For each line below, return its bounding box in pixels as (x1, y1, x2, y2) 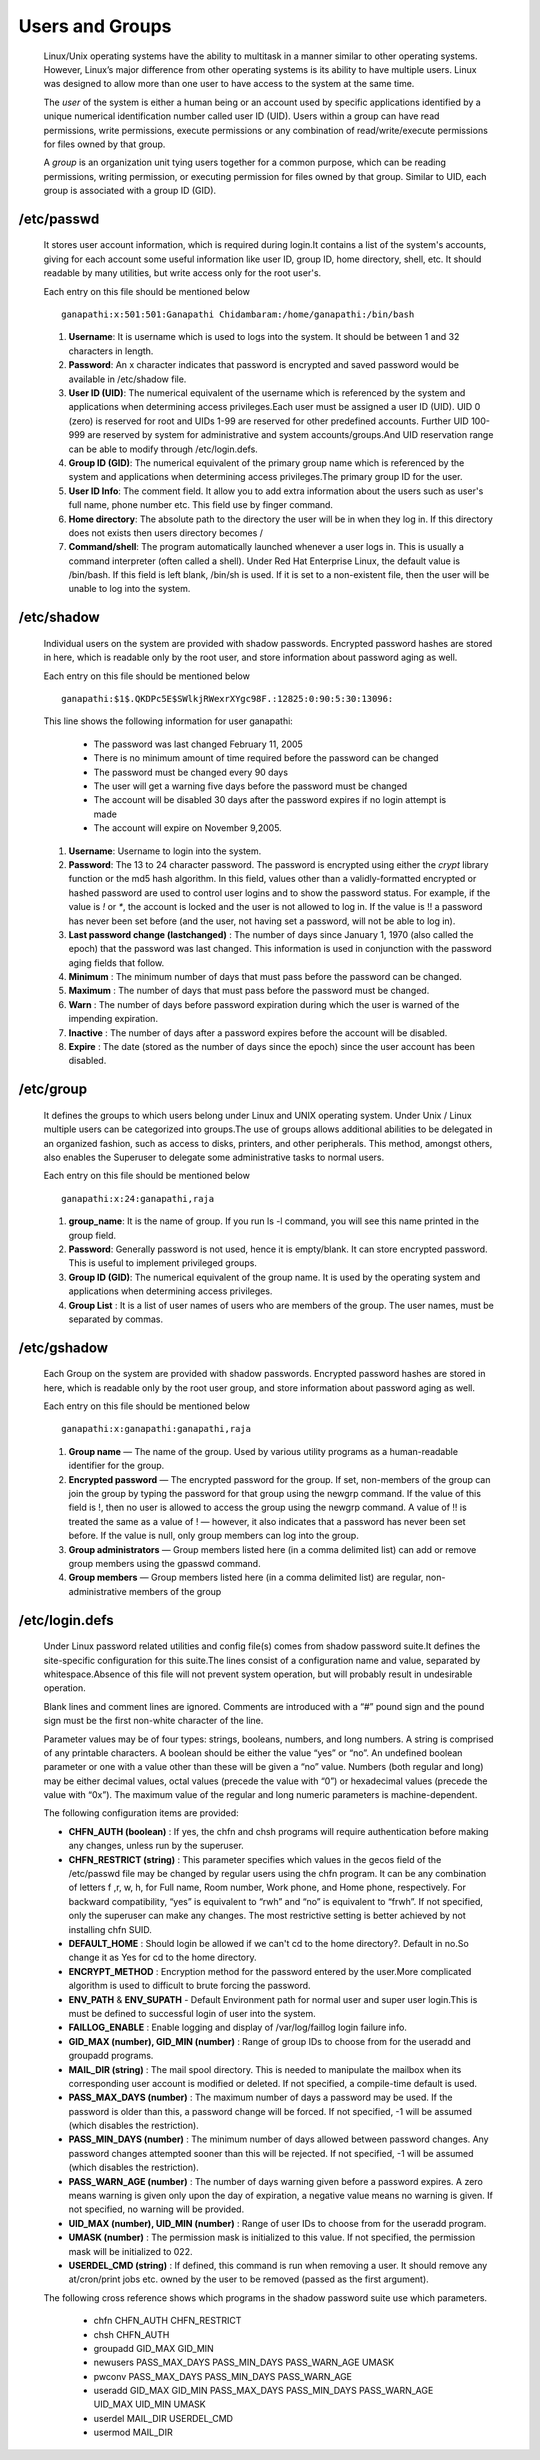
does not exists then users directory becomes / (68, 526, 264, 539)
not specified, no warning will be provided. (68, 2203, 245, 2215)
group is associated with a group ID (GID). (43, 185, 217, 197)
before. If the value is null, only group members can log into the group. (68, 1530, 359, 1542)
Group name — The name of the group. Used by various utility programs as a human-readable (68, 1445, 459, 1457)
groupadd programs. (68, 2050, 154, 2062)
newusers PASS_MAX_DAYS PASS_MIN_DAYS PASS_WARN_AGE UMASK (93, 2356, 395, 2369)
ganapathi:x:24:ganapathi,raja (61, 1193, 215, 1204)
